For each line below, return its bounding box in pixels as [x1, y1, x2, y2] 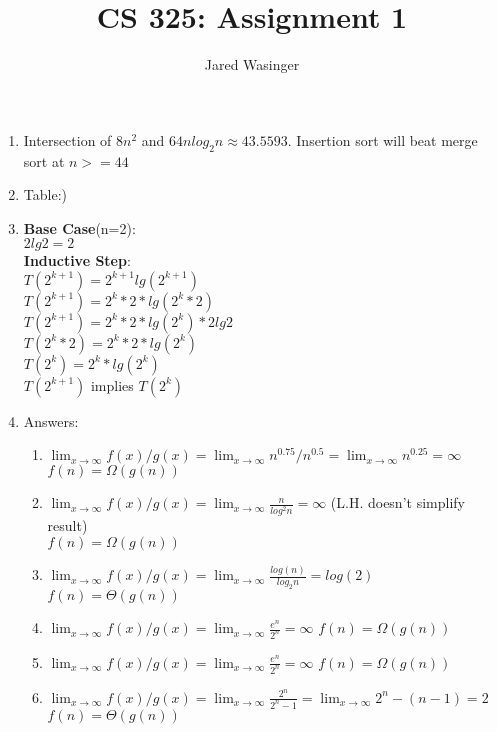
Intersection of [23, 129, 112, 150]
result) [47, 515, 88, 536]
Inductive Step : [23, 250, 131, 271]
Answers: [23, 410, 79, 431]
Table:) [23, 184, 67, 205]
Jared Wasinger [204, 54, 300, 75]
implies [90, 374, 134, 395]
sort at [23, 150, 65, 171]
